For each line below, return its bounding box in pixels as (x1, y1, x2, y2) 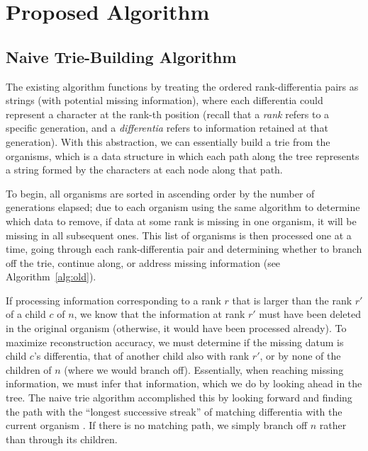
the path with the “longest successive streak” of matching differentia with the (6, 404, 342, 418)
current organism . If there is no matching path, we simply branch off (6, 418, 308, 433)
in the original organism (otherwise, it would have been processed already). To (6, 321, 347, 336)
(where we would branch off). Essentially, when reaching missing (64, 362, 344, 377)
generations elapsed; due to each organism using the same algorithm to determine (6, 200, 360, 215)
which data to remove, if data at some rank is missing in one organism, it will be (6, 213, 357, 228)
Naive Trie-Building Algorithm (6, 45, 237, 67)
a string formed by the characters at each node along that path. (6, 162, 283, 177)
